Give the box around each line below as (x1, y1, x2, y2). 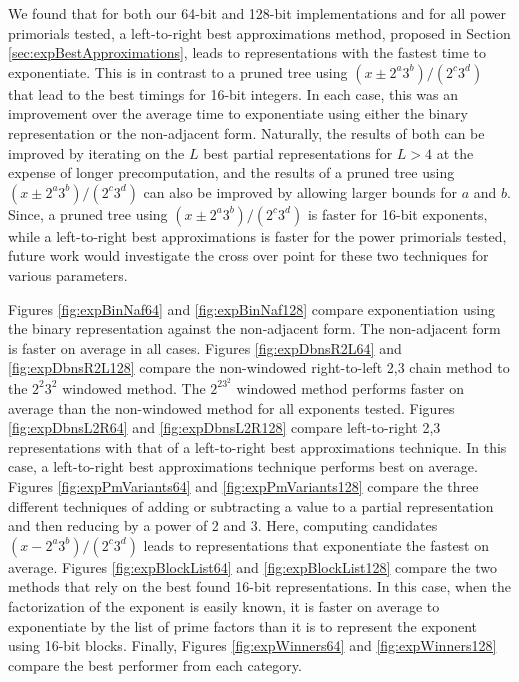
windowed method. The (62, 377, 206, 398)
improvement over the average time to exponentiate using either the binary (8, 103, 468, 124)
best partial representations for (203, 142, 393, 163)
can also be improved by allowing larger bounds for (143, 181, 458, 202)
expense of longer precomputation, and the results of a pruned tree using (8, 162, 455, 183)
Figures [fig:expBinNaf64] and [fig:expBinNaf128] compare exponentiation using (8, 298, 496, 319)
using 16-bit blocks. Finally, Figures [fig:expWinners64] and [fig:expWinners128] (8, 635, 497, 656)
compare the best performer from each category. (8, 654, 302, 675)
